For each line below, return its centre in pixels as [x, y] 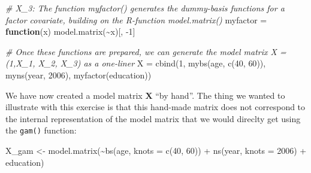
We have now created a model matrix [74, 95]
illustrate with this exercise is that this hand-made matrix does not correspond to [155, 107]
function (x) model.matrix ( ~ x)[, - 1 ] [70, 31]
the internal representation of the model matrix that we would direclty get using [153, 118]
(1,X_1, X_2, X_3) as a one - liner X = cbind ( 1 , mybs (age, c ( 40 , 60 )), [136, 63]
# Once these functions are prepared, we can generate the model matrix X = [146, 51]
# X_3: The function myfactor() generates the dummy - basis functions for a [145, 8]
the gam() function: [41, 130]
